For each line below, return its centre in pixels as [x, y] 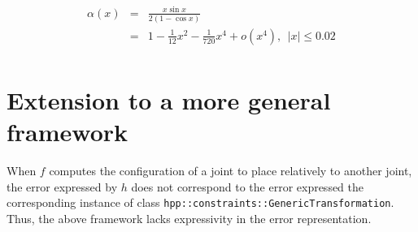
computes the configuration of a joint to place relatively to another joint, [231, 171]
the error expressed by [62, 186]
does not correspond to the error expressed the [248, 186]
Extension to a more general [169, 100]
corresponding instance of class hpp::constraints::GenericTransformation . [200, 202]
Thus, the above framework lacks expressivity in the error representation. [189, 219]
